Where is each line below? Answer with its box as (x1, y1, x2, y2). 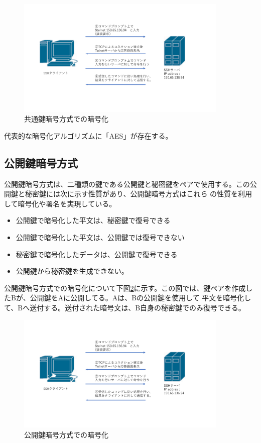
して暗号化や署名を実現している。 (4, 198, 116, 208)
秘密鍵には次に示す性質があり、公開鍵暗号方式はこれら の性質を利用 (25, 188, 252, 199)
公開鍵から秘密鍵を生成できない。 (16, 266, 128, 276)
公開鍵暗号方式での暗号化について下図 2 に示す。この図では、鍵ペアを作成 (4, 282, 246, 293)
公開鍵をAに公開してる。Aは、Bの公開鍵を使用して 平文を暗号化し (30, 292, 251, 303)
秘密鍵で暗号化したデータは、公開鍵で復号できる (16, 249, 178, 259)
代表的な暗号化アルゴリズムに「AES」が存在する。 (4, 130, 173, 141)
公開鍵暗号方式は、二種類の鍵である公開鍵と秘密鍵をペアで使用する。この (4, 178, 250, 189)
